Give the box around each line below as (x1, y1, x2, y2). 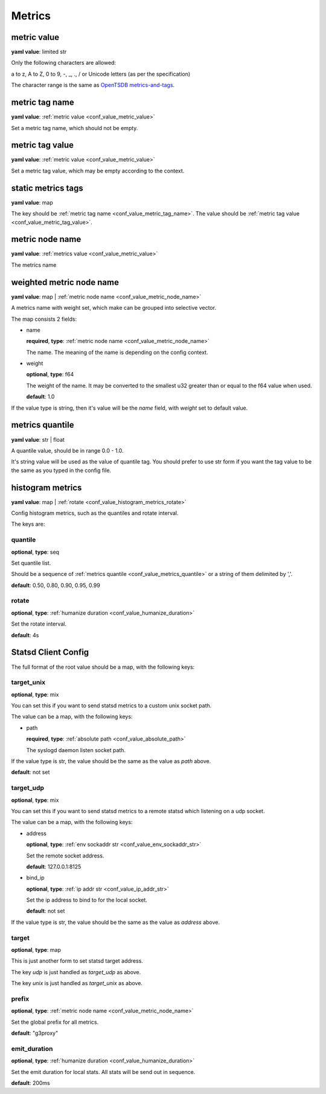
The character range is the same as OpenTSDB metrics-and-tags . (11, 82, 175, 89)
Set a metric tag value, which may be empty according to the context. (11, 167, 185, 174)
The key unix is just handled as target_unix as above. (11, 980, 143, 987)
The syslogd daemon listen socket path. (26, 746, 126, 753)
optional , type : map (11, 946, 62, 953)
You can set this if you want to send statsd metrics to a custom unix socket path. (11, 702, 212, 709)
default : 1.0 (26, 393, 55, 401)
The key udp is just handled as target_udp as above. (11, 968, 141, 975)
